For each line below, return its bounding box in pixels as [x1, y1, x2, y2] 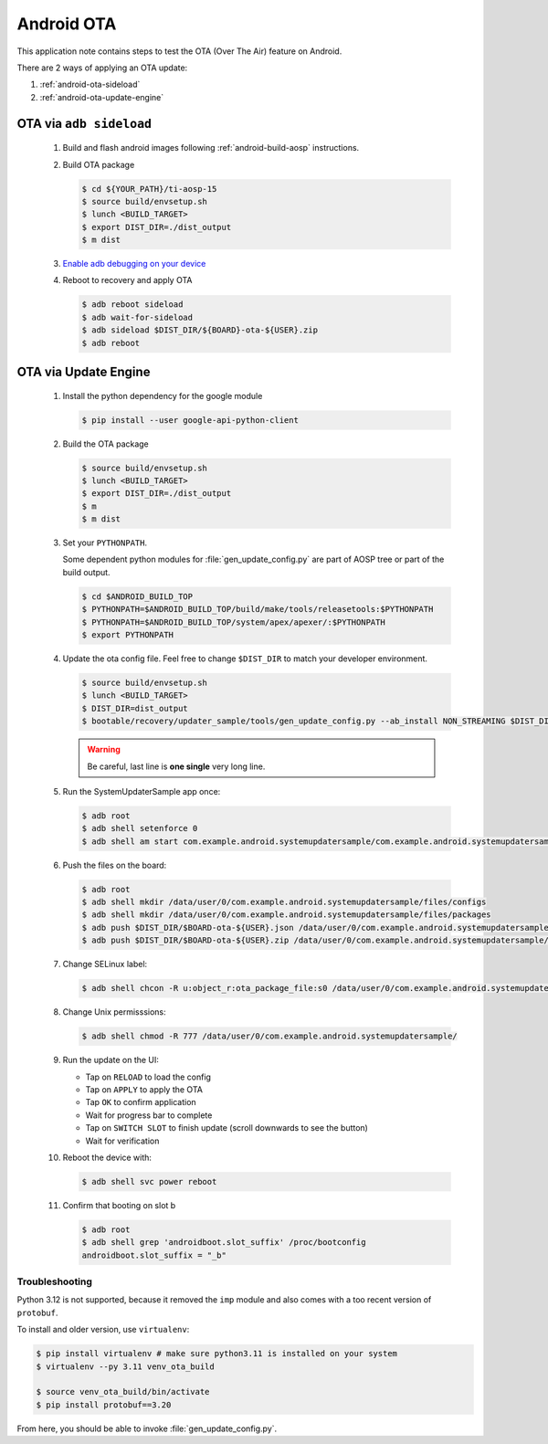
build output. [62, 566, 111, 577]
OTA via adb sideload [16, 115, 153, 132]
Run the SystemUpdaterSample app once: [62, 785, 221, 796]
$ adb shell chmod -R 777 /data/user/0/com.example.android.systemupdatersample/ [81, 1031, 458, 1041]
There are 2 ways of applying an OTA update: [16, 62, 188, 73]
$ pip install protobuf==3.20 [36, 1399, 172, 1410]
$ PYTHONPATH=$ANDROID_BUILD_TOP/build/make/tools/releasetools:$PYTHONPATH [81, 604, 434, 615]
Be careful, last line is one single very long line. [87, 761, 266, 772]
